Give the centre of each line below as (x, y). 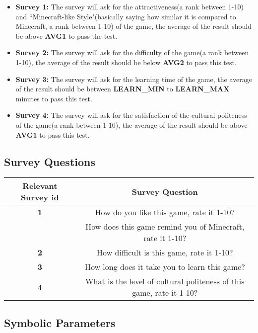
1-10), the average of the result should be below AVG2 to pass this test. (126, 62)
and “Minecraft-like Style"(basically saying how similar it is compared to (126, 16)
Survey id (40, 197)
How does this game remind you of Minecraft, (165, 227)
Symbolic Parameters (60, 322)
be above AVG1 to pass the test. (66, 36)
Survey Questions (50, 161)
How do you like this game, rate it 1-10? (165, 212)
